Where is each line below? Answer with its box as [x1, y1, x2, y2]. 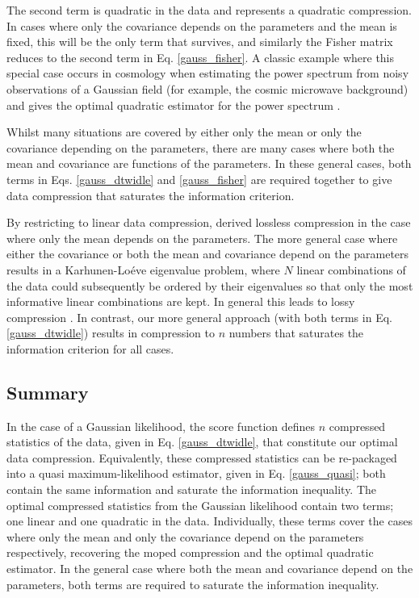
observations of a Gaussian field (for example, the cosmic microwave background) [6, 80, 409, 97]
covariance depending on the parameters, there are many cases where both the [6, 139, 395, 156]
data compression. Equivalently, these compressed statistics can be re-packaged [6, 449, 397, 466]
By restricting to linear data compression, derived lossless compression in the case [6, 214, 411, 231]
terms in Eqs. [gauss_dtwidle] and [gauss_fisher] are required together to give [6, 170, 392, 187]
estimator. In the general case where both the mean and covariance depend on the [6, 560, 413, 577]
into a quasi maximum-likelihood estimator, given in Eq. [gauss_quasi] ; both [6, 465, 386, 482]
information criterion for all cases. [6, 340, 174, 357]
